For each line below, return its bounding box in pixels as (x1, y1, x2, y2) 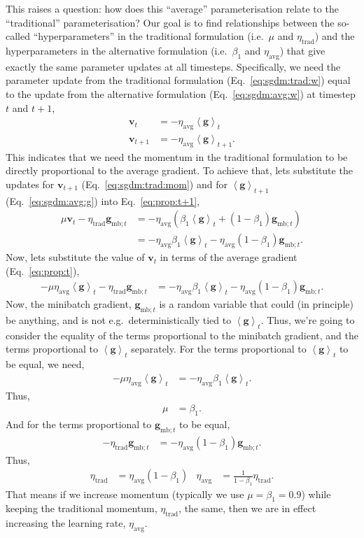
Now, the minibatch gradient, (6, 297, 132, 311)
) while (301, 486, 331, 501)
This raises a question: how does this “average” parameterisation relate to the (6, 1, 339, 15)
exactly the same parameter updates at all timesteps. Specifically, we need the (6, 59, 341, 73)
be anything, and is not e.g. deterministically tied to (6, 313, 232, 327)
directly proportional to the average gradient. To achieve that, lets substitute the (6, 163, 353, 178)
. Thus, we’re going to (260, 313, 355, 327)
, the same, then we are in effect (178, 501, 316, 516)
